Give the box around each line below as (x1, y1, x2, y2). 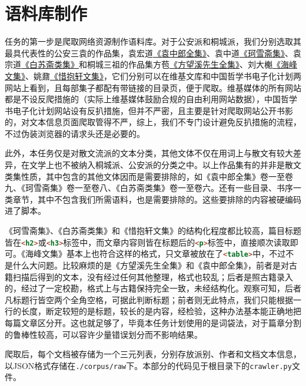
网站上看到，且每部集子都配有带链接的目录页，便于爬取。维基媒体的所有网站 (5, 81, 301, 93)
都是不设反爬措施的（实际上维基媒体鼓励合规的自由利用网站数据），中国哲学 (5, 93, 297, 105)
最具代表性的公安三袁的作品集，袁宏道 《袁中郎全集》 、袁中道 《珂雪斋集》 (5, 46, 285, 59)
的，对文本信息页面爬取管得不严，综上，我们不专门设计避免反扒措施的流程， (5, 116, 301, 128)
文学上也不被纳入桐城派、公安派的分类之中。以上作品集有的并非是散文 (29, 159, 301, 171)
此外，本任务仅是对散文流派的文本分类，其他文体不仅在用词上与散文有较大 (5, 147, 293, 159)
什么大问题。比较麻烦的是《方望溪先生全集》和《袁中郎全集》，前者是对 (12, 259, 289, 271)
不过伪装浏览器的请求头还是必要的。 (5, 127, 145, 139)
